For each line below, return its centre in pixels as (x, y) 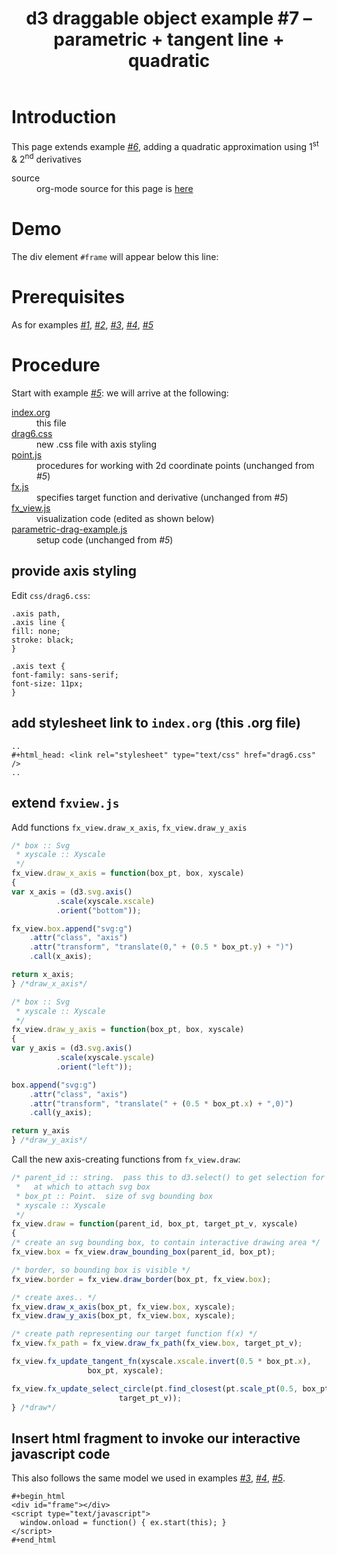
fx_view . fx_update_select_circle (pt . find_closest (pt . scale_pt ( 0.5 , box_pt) (172, 1388)
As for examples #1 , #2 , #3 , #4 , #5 (82, 325)
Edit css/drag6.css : (51, 595)
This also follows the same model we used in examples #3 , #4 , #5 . (148, 1478)
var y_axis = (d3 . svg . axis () (72, 1048)
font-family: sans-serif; (65, 675)
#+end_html (34, 1540)
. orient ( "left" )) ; (94, 1067)
